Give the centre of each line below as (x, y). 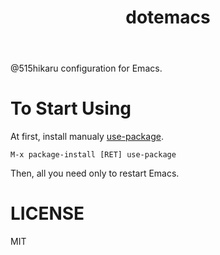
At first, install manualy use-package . (87, 137)
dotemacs (168, 17)
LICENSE (47, 213)
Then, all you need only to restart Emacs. (95, 173)
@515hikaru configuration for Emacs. (86, 68)
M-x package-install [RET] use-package (93, 155)
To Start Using (71, 108)
